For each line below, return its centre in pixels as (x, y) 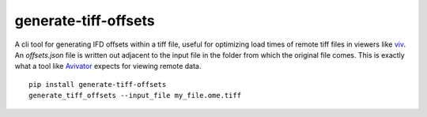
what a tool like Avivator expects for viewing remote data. (108, 66)
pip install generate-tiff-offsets (98, 84)
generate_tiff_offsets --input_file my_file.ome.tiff (135, 96)
